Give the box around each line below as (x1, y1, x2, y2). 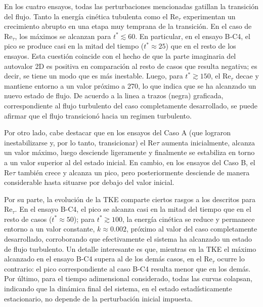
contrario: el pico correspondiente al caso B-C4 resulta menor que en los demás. (4, 263, 251, 274)
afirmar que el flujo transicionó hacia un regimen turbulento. (4, 110, 192, 121)
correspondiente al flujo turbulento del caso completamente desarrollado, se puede (4, 100, 258, 110)
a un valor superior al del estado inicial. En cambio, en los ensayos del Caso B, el (4, 157, 255, 167)
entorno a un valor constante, (4, 223, 95, 234)
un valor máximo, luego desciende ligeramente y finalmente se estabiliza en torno (4, 147, 255, 158)
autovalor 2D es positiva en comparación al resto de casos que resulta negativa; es (4, 60, 257, 71)
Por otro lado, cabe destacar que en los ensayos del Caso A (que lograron (4, 127, 231, 138)
